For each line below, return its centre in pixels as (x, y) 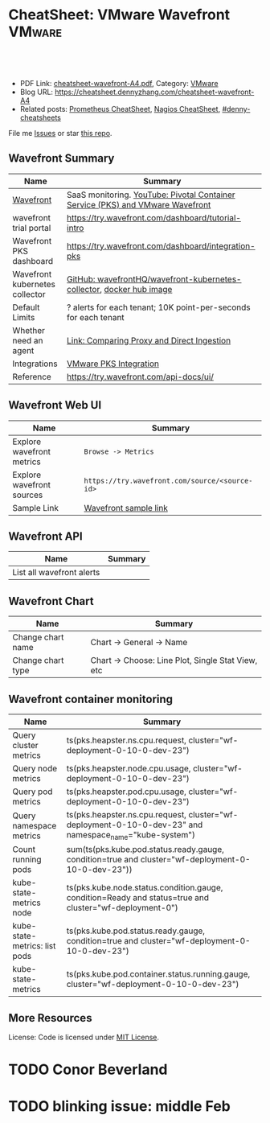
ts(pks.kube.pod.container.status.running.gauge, (158, 974)
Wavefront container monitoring (91, 699)
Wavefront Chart (51, 601)
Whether (29, 330)
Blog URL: (37, 92)
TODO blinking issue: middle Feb (119, 1107)
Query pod (33, 792)
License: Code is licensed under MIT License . (84, 1037)
